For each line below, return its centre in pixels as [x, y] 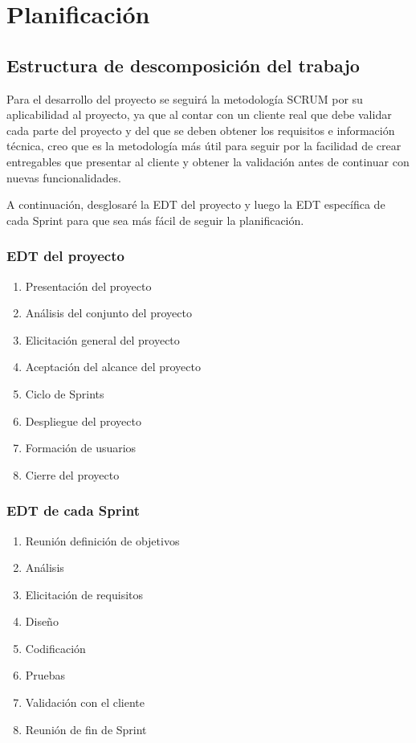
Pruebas [45, 675]
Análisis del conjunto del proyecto [108, 313]
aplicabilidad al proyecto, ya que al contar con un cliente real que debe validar [199, 114]
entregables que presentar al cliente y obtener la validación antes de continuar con [208, 161]
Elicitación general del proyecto [102, 339]
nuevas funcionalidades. [64, 177]
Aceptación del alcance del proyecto [113, 367]
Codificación [55, 648]
